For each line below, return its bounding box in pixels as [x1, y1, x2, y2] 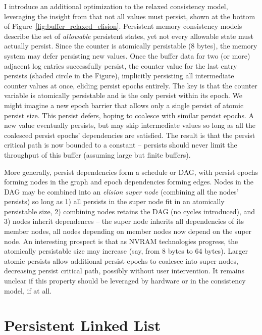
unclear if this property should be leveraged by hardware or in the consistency [4, 275, 246, 286]
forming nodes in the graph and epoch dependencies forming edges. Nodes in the [4, 176, 253, 187]
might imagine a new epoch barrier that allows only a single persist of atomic [4, 100, 244, 110]
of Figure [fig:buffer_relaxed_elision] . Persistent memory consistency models [4, 21, 242, 31]
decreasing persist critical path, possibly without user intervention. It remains [4, 265, 245, 276]
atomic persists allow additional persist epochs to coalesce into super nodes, [4, 255, 238, 266]
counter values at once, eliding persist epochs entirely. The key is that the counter [4, 80, 257, 90]
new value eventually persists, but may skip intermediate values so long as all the [4, 120, 255, 130]
